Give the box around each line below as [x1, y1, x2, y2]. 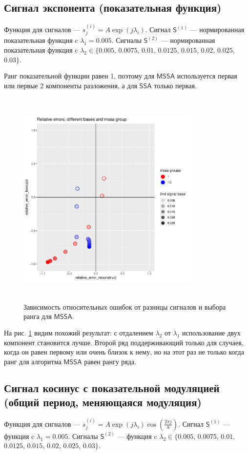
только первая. [154, 80, 197, 90]
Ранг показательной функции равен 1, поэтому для [4, 71, 155, 81]
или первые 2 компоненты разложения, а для [4, 80, 137, 90]
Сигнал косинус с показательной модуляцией [4, 380, 220, 395]
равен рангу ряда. [84, 356, 137, 366]
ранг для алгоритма [4, 356, 62, 366]
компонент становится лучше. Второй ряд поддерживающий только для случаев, [4, 337, 244, 347]
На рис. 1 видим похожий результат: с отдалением [4, 327, 153, 337]
